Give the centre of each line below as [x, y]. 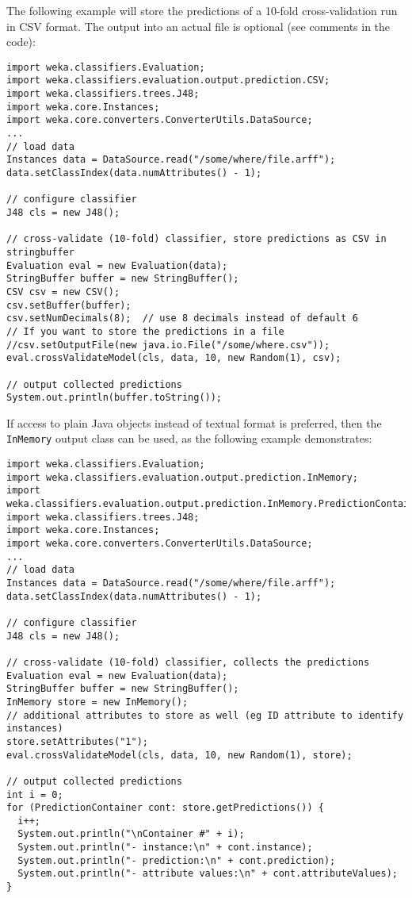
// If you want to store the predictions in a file [145, 331]
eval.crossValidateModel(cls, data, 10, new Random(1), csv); [174, 358]
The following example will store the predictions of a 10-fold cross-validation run [202, 10]
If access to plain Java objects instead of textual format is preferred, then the [194, 422]
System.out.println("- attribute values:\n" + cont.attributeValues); [208, 874]
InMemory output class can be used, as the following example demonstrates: [189, 438]
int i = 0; [35, 794]
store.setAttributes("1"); [77, 741]
